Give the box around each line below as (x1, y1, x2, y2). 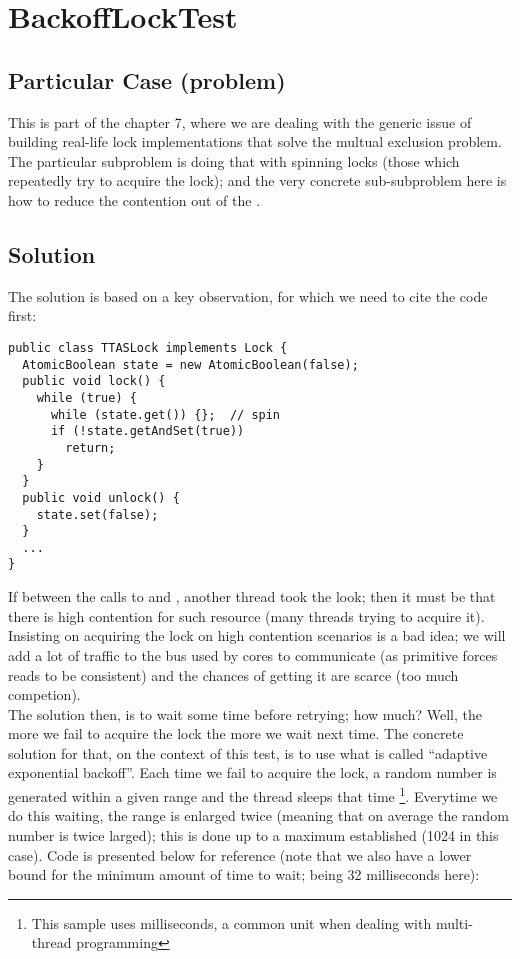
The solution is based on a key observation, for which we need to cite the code (8, 285, 488, 306)
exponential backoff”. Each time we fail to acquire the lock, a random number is (8, 762, 497, 783)
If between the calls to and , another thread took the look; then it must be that (8, 586, 496, 607)
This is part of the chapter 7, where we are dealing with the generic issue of (8, 111, 472, 132)
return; (65, 440, 116, 455)
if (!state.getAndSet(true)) (50, 424, 245, 439)
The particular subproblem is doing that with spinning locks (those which (8, 150, 460, 171)
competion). (8, 684, 81, 705)
